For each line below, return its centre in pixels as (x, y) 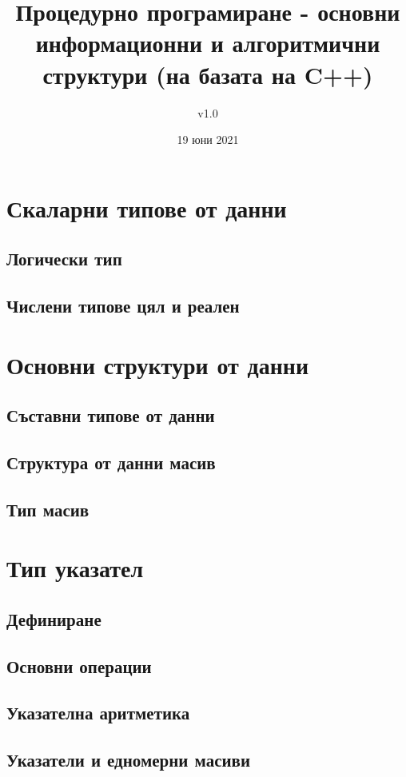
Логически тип (64, 259)
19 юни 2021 (208, 139)
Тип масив (48, 509)
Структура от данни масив (111, 462)
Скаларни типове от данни (147, 207)
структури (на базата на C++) (208, 74)
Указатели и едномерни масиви (129, 760)
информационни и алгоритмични (208, 43)
